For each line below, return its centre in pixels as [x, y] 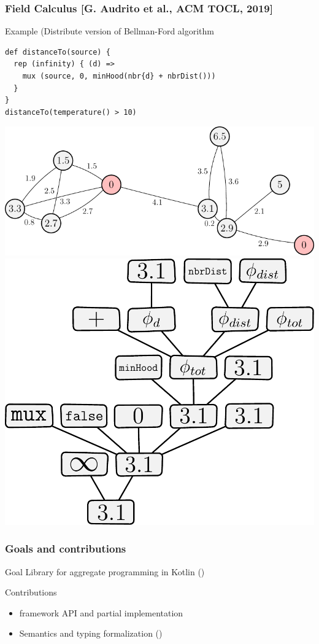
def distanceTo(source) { [58, 52]
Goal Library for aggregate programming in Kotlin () [105, 571]
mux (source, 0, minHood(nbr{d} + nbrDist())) [119, 76]
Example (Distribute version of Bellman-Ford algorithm [110, 31]
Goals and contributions [66, 549]
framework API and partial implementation [101, 612]
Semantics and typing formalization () [91, 633]
